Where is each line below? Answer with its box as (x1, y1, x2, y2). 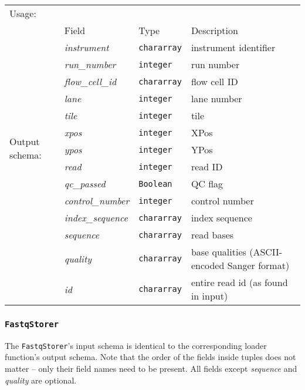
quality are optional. (5, 374, 77, 386)
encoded (191, 258, 225, 272)
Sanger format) (227, 258, 290, 272)
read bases (191, 228, 234, 241)
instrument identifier (191, 41, 276, 54)
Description (191, 23, 238, 37)
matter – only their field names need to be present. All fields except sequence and (5, 362, 297, 375)
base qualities (191, 245, 246, 258)
